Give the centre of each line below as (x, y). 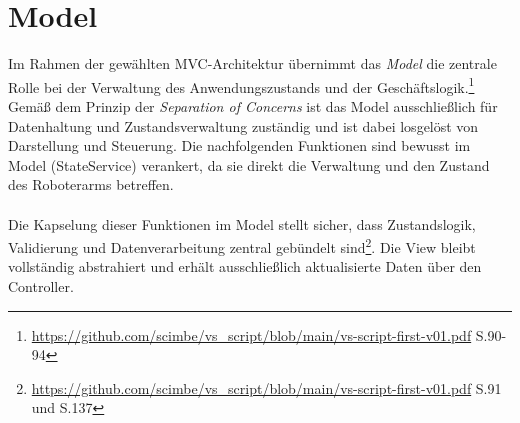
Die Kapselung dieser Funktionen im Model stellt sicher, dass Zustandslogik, (242, 223)
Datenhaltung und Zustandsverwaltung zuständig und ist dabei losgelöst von (243, 125)
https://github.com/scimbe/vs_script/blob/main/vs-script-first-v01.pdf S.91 (266, 387)
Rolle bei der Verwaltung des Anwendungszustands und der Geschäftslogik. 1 (241, 85)
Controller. (41, 285)
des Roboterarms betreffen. (91, 184)
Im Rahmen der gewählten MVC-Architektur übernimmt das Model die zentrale (252, 63)
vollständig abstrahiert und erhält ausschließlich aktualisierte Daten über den (245, 266)
